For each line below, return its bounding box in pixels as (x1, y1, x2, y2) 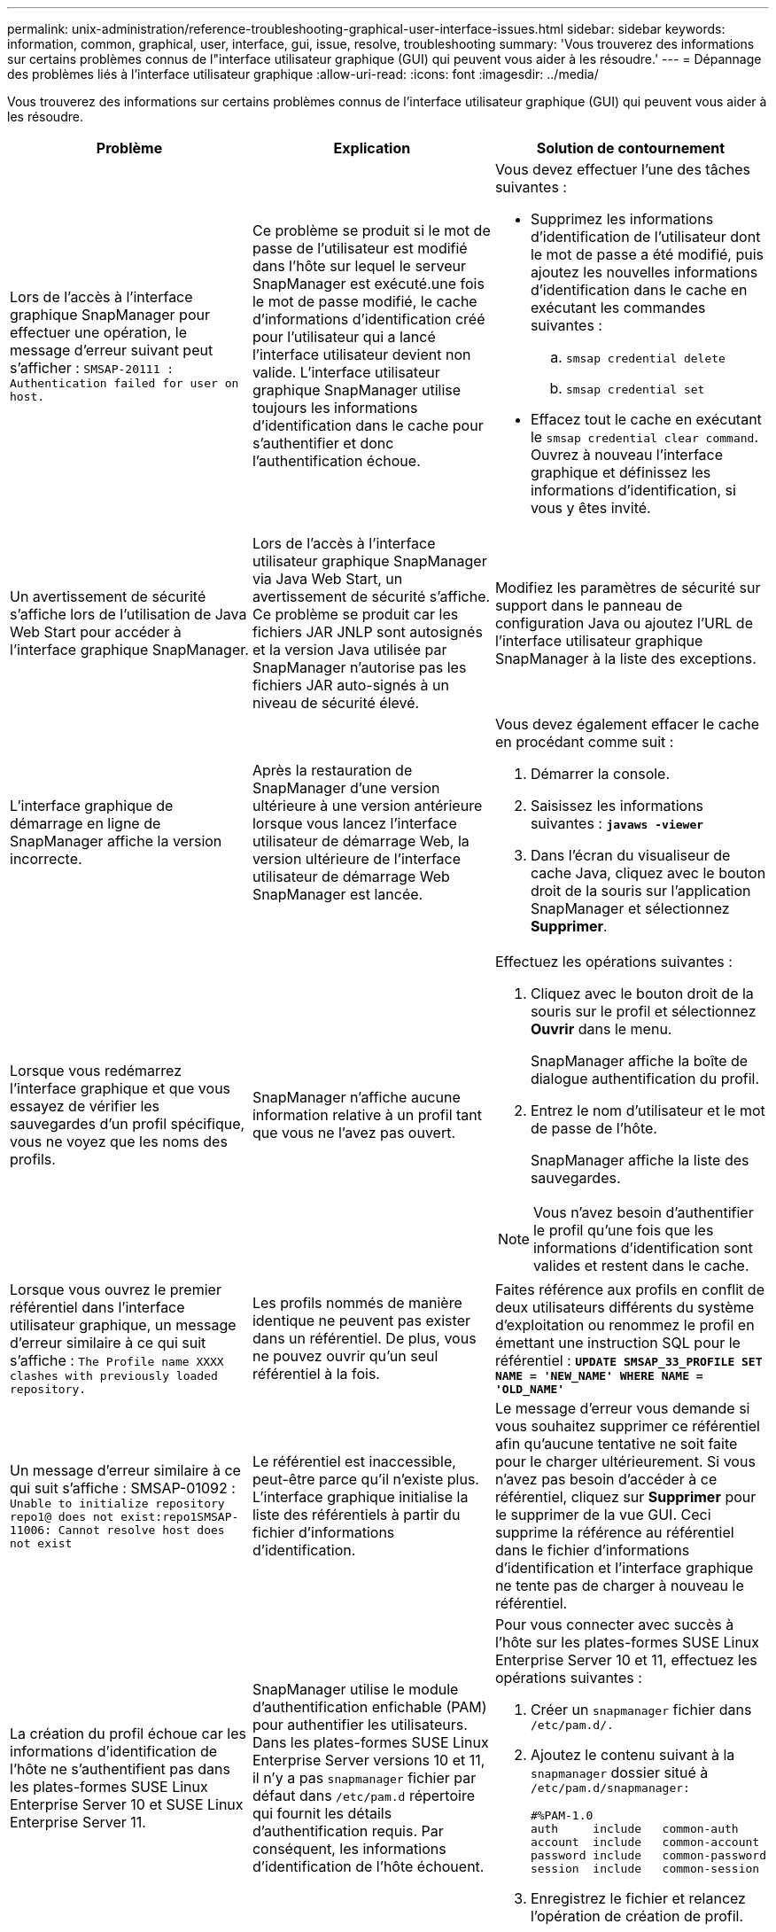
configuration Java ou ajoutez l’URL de (494, 614, 753, 632)
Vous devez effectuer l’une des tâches (494, 160, 751, 178)
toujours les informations (252, 399, 418, 417)
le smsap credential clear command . (530, 428, 758, 446)
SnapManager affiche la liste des (530, 1151, 749, 1169)
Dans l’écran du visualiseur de (530, 846, 731, 864)
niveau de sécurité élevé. (252, 694, 420, 712)
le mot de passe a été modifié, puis (530, 245, 764, 263)
